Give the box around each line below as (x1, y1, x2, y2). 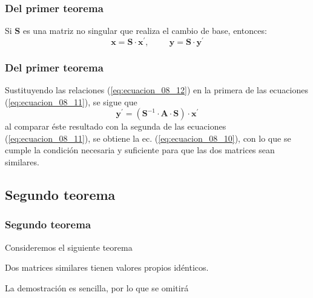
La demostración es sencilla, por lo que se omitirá (5, 281, 189, 294)
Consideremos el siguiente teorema (5, 240, 133, 253)
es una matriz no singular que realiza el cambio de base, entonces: (22, 24, 267, 37)
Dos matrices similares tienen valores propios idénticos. (5, 261, 209, 274)
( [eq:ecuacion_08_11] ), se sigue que (5, 95, 137, 108)
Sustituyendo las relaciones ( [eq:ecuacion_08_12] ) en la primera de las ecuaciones (5, 84, 308, 96)
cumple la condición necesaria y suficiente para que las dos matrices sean (5, 144, 275, 156)
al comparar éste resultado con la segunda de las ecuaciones (5, 120, 226, 133)
